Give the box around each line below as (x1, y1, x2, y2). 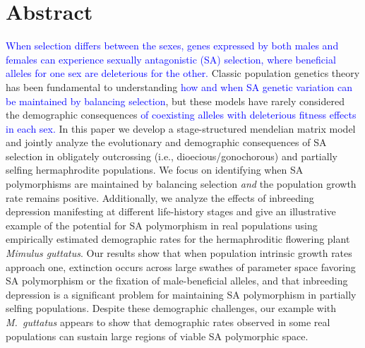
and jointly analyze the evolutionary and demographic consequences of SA (6, 135, 327, 150)
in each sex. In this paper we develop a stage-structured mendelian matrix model (6, 121, 356, 136)
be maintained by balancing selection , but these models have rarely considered (6, 93, 345, 108)
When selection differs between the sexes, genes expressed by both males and (6, 38, 339, 53)
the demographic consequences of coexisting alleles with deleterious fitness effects (6, 107, 357, 122)
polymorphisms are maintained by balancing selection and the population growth (6, 176, 357, 191)
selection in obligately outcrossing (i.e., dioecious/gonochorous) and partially (6, 148, 337, 163)
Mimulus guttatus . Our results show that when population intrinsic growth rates (6, 246, 352, 260)
